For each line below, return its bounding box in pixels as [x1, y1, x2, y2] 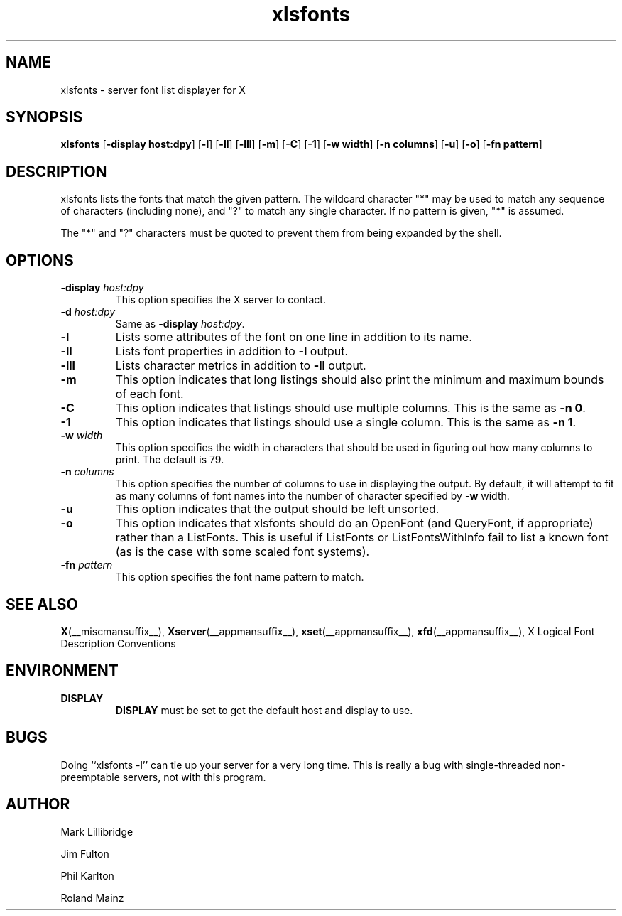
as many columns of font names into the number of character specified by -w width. [115, 490, 510, 502]
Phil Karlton [60, 869, 114, 882]
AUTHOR [6, 795, 70, 814]
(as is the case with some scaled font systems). [115, 544, 370, 559]
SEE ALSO [6, 595, 78, 613]
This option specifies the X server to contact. [115, 293, 326, 306]
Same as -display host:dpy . [115, 318, 245, 330]
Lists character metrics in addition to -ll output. [115, 358, 366, 373]
